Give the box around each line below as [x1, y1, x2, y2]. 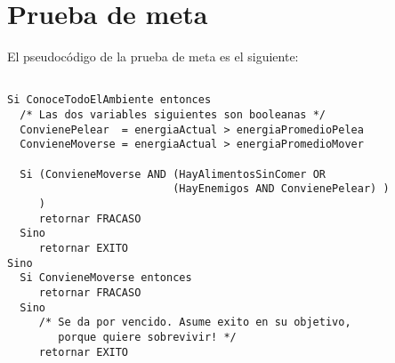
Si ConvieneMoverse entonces [20, 271, 192, 285]
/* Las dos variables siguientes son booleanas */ [20, 109, 326, 122]
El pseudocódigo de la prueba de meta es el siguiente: [7, 47, 299, 66]
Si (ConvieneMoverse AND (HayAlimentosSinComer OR [20, 167, 326, 181]
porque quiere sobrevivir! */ [58, 330, 237, 343]
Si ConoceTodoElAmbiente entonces [7, 93, 212, 107]
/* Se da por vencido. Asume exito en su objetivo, [38, 316, 351, 329]
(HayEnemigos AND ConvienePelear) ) [173, 182, 390, 196]
